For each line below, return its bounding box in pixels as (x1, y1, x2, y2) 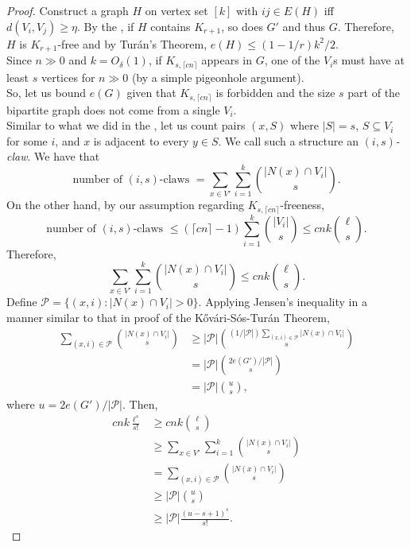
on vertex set (145, 2, 208, 18)
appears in (201, 52, 252, 68)
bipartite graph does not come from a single (6, 101, 220, 118)
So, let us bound (6, 84, 87, 101)
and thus (282, 17, 325, 34)
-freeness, (280, 196, 325, 213)
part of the (347, 84, 401, 101)
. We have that (27, 148, 100, 165)
